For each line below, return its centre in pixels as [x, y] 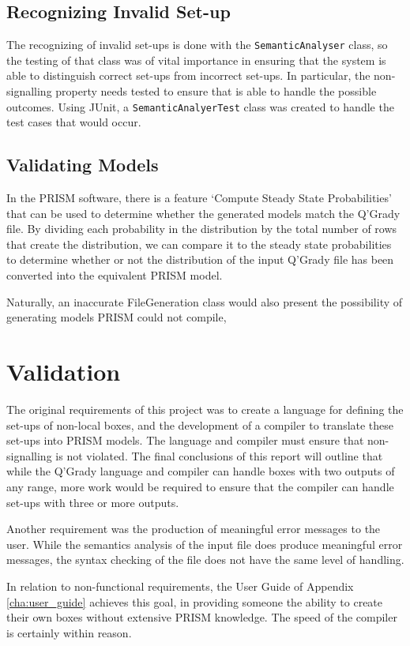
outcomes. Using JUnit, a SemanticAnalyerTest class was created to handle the [200, 106]
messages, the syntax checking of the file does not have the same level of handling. [205, 560]
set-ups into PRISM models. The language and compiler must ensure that [185, 440]
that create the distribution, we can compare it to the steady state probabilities [199, 244]
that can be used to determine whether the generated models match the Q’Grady [203, 213]
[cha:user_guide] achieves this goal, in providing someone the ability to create [195, 601]
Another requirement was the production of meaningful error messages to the [194, 529]
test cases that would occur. [74, 122]
